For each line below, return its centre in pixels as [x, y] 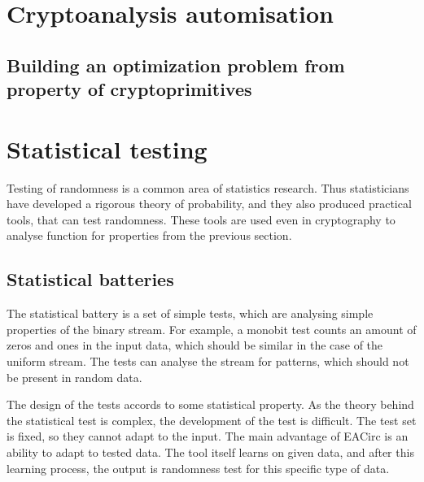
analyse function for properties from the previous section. [149, 235]
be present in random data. [74, 377]
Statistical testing [107, 148]
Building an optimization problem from [176, 65]
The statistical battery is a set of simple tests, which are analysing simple [190, 313]
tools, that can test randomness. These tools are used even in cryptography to [201, 219]
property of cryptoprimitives [129, 89]
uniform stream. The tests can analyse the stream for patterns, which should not [208, 361]
